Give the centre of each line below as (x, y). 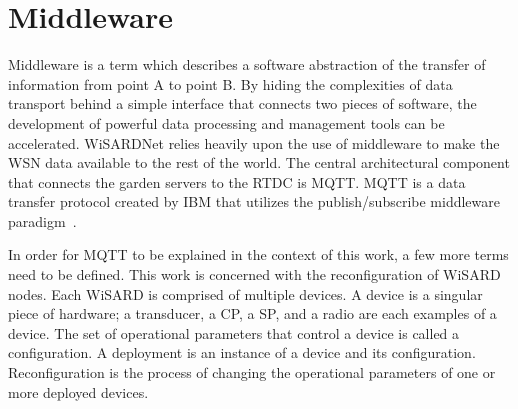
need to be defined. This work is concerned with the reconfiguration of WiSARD (254, 274)
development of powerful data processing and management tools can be (226, 122)
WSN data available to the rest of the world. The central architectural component (259, 162)
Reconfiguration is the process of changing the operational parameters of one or (252, 372)
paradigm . (42, 220)
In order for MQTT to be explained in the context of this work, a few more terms (258, 254)
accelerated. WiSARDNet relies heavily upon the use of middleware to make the (254, 142)
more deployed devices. (78, 391)
